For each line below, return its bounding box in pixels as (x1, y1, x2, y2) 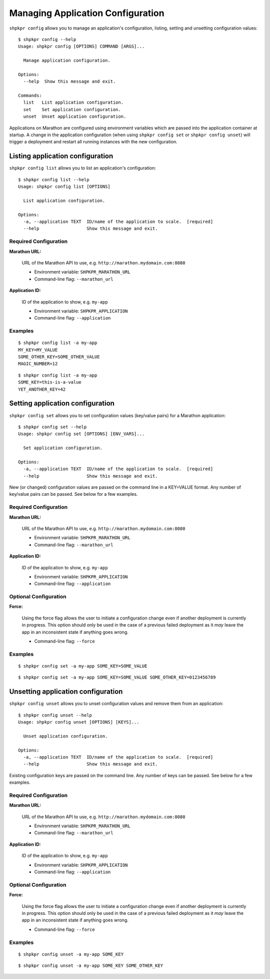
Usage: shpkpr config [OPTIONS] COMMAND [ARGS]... (18, 44, 145, 50)
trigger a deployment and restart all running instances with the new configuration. (9, 139, 177, 145)
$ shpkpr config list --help (18, 177, 89, 182)
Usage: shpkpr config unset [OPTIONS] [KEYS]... (18, 719, 139, 725)
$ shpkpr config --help (18, 37, 76, 42)
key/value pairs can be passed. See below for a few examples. (9, 491, 138, 497)
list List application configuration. (23, 100, 124, 105)
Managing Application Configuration (9, 8, 164, 19)
